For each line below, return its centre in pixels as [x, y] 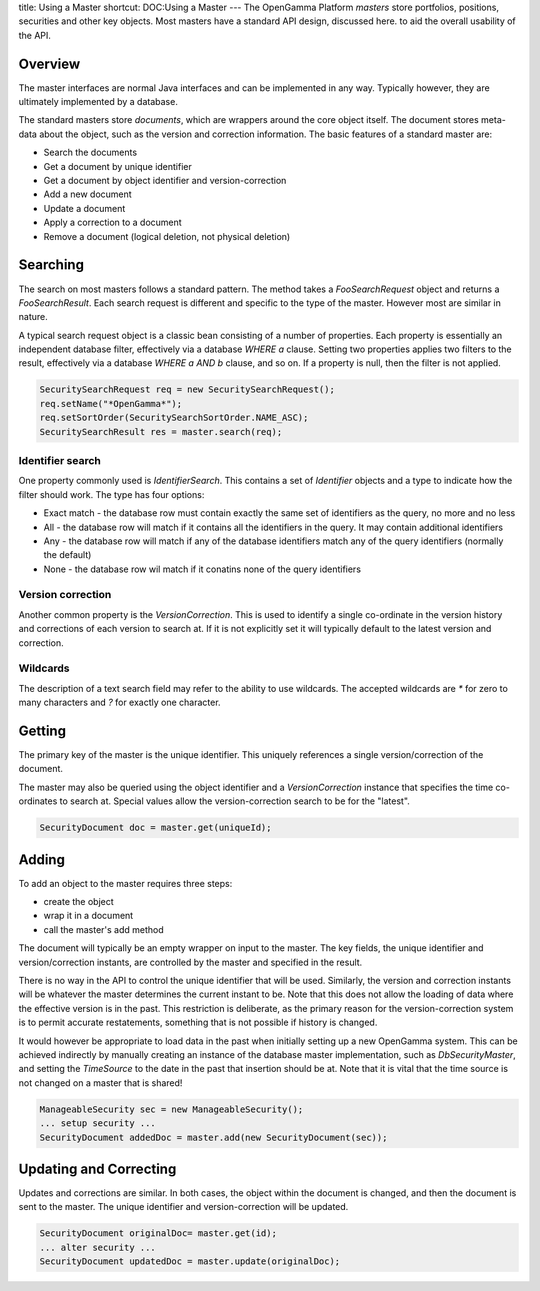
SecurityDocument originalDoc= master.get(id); [158, 1233]
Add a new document [87, 194]
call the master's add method [103, 929]
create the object [78, 902]
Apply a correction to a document [112, 222]
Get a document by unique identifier [117, 166]
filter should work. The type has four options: [111, 494]
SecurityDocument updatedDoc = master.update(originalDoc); [190, 1261]
